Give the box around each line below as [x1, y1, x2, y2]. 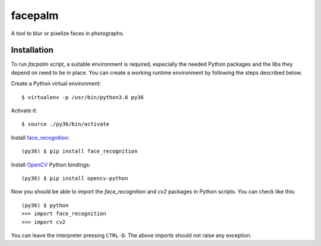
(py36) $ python [21, 202, 69, 209]
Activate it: [11, 107, 37, 114]
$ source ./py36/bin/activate [21, 121, 110, 128]
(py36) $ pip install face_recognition [21, 148, 138, 154]
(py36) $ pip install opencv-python [21, 175, 128, 181]
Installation [11, 45, 53, 55]
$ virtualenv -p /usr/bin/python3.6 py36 [21, 94, 144, 100]
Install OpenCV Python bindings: [11, 161, 91, 168]
